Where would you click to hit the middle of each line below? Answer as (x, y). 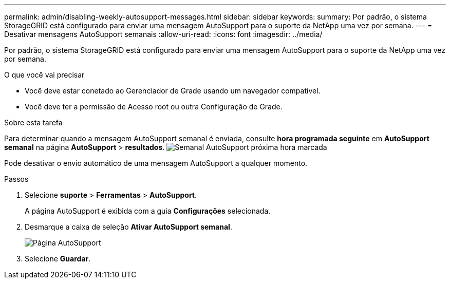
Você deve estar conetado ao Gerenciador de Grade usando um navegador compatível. (173, 91)
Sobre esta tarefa (33, 122)
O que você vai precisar (44, 75)
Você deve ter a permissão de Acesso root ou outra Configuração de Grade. (154, 107)
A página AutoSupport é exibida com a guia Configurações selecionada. (148, 211)
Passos (16, 179)
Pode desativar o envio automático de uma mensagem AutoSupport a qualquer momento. (156, 163)
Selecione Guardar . (58, 259)
